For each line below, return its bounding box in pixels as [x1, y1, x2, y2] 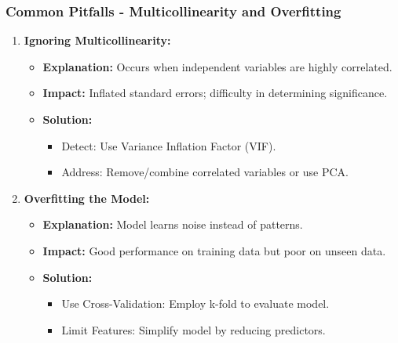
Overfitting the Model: [24, 190, 150, 206]
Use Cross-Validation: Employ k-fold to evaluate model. [61, 295, 330, 312]
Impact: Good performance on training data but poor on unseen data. [42, 242, 386, 258]
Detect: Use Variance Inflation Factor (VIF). [61, 137, 276, 153]
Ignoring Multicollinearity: [24, 32, 171, 49]
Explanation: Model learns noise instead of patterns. [42, 216, 303, 233]
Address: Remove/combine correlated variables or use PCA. [61, 164, 349, 180]
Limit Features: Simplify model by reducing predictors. [61, 321, 326, 338]
